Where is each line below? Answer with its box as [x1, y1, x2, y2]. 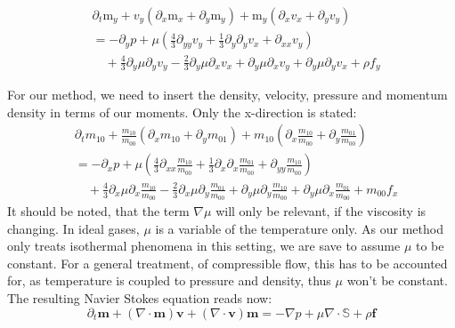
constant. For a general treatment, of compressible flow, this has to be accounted [7, 253, 448, 272]
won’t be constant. [346, 271, 448, 290]
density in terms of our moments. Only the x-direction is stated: [7, 102, 357, 121]
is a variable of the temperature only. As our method [155, 219, 443, 237]
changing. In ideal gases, [7, 219, 140, 237]
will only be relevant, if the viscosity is [215, 202, 427, 220]
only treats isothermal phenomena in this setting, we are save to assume [7, 236, 401, 255]
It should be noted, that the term [7, 202, 190, 220]
